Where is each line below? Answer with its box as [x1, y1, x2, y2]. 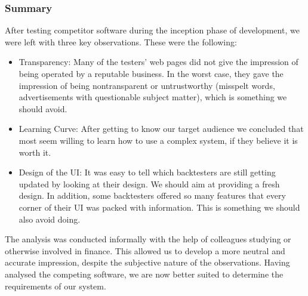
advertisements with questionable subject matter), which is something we [19, 91, 287, 103]
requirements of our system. [5, 279, 106, 292]
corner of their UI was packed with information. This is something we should [19, 201, 300, 213]
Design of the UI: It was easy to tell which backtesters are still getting [19, 166, 276, 178]
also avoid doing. [19, 212, 81, 225]
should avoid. [19, 102, 67, 115]
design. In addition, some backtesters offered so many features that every [19, 189, 286, 202]
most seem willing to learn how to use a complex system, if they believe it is [19, 134, 298, 146]
